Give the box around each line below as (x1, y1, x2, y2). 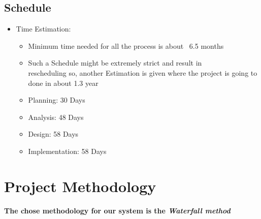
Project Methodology (4, 175, 156, 196)
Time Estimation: (16, 23, 71, 34)
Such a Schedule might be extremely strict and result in (28, 57, 202, 68)
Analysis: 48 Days (28, 111, 84, 122)
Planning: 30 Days (28, 95, 85, 105)
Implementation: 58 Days (28, 145, 107, 156)
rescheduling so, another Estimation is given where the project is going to (28, 67, 257, 78)
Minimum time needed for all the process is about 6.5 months (28, 40, 224, 51)
